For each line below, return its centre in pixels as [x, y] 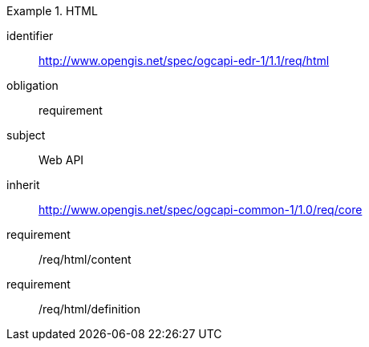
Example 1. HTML [52, 11]
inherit [23, 185]
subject [26, 135]
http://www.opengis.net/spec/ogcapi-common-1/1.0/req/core [201, 210]
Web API [61, 160]
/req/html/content [85, 259]
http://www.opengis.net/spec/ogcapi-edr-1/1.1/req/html [184, 61]
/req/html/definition [90, 309]
